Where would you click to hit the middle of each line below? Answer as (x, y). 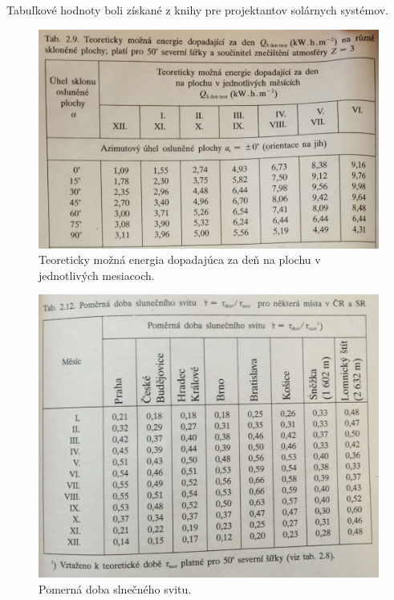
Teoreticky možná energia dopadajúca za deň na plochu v (180, 259)
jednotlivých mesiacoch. (97, 275)
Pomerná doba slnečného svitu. (115, 588)
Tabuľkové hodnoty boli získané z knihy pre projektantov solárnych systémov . (198, 10)
